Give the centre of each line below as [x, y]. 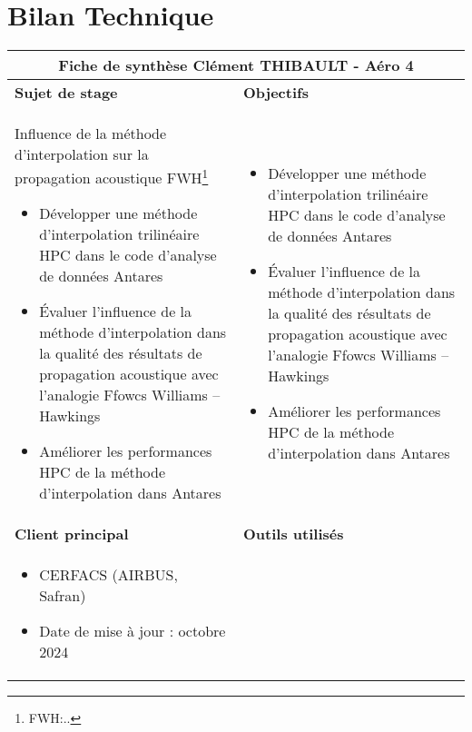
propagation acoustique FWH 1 [112, 177]
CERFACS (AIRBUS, [108, 575]
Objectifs [276, 93]
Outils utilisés [294, 534]
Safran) [63, 596]
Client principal [72, 534]
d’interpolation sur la [82, 154]
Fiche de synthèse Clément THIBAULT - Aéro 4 [236, 65]
